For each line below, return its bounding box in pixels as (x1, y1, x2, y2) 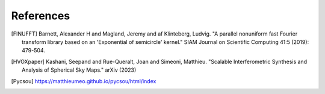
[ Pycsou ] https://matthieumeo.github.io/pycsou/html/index (11, 77, 156, 84)
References (11, 9, 70, 22)
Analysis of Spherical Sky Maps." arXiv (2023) (22, 66, 137, 74)
